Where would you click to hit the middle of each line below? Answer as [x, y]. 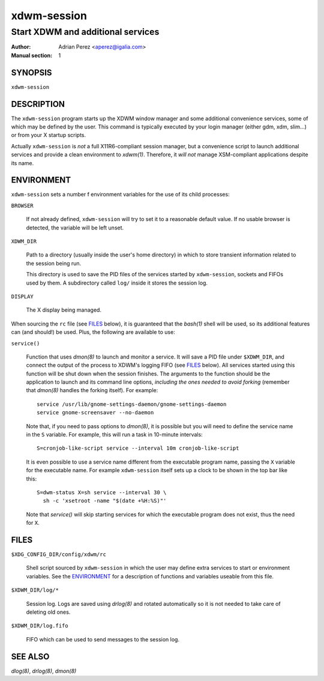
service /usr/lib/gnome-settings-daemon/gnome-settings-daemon [132, 404]
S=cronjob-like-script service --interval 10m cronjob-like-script [138, 448]
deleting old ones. [48, 612]
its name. [22, 163]
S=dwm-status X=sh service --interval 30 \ [102, 492]
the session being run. [54, 263]
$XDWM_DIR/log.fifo [40, 626]
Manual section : [32, 55]
